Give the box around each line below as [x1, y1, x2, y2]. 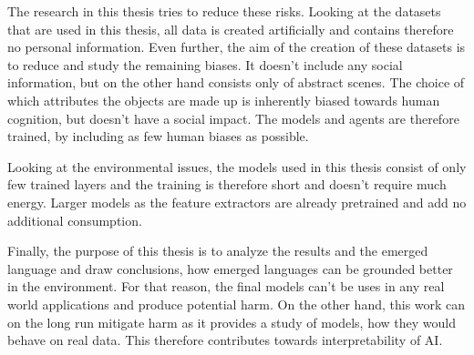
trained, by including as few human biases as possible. [7, 127, 309, 146]
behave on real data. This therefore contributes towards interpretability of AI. [7, 330, 443, 350]
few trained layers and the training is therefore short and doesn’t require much [7, 175, 447, 194]
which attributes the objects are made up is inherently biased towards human [7, 90, 440, 109]
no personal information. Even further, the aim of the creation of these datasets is [7, 37, 466, 56]
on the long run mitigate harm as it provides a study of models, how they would [7, 312, 456, 331]
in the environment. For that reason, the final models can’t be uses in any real [7, 277, 445, 296]
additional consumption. [7, 210, 142, 229]
